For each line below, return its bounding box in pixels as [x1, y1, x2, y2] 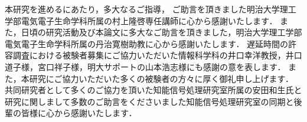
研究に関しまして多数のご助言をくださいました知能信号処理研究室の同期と [5, 95, 294, 107]
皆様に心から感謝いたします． [21, 107, 137, 119]
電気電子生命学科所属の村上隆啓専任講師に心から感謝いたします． [21, 14, 277, 27]
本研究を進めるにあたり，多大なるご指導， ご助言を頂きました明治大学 [5, 3, 280, 15]
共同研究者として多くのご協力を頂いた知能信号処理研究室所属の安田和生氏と [5, 84, 302, 96]
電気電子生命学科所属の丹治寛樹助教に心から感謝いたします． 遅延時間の [5, 37, 289, 50]
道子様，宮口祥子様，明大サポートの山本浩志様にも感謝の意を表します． [5, 60, 286, 72]
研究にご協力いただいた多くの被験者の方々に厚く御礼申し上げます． [29, 72, 293, 84]
